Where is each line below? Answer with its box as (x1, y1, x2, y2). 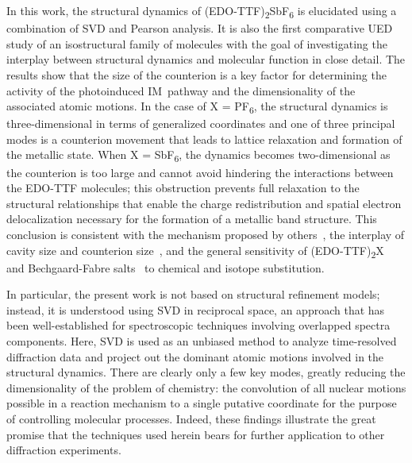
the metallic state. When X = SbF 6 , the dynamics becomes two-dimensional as (6, 146, 391, 165)
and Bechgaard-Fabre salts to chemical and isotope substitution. (6, 259, 325, 276)
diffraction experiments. (6, 442, 121, 458)
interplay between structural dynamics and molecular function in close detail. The (6, 51, 406, 68)
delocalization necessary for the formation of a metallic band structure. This (6, 210, 377, 227)
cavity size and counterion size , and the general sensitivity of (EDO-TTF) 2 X (6, 241, 384, 260)
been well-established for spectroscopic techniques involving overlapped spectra (6, 317, 391, 334)
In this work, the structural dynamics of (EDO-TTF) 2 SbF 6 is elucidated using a (6, 2, 397, 21)
